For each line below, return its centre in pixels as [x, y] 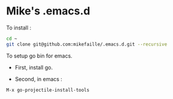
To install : [19, 28]
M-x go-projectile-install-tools [48, 90]
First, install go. [34, 67]
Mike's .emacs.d [48, 11]
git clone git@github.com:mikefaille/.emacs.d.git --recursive [87, 44]
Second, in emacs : [39, 79]
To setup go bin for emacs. [40, 56]
